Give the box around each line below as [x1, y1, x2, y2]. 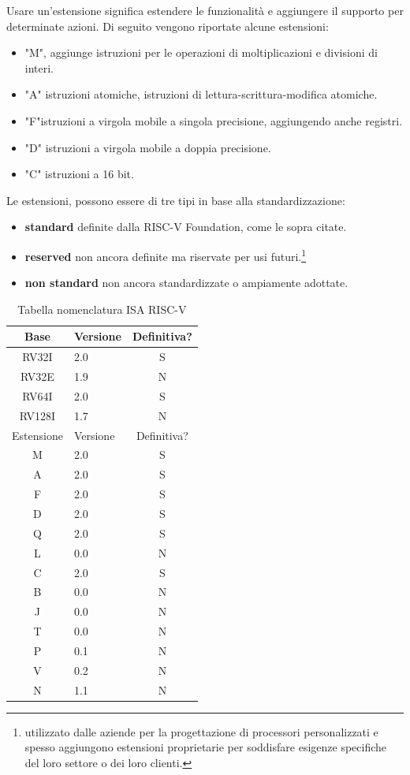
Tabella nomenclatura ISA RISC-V [17, 300, 187, 317]
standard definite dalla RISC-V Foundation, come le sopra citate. [24, 218, 347, 235]
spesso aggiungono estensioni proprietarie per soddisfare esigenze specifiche [24, 739, 387, 755]
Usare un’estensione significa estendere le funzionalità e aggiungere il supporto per [6, 2, 404, 18]
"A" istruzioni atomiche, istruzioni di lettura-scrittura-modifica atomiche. [24, 86, 378, 102]
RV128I [19, 407, 56, 423]
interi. [24, 59, 54, 76]
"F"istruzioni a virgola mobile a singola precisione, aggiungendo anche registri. [24, 112, 403, 129]
